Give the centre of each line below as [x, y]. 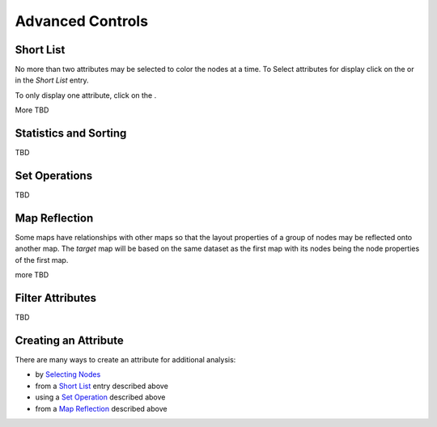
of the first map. [42, 260]
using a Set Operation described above [100, 397]
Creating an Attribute [70, 340]
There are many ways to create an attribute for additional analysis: [125, 359]
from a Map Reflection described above [101, 408]
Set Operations [54, 175]
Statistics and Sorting [71, 133]
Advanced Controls [82, 21]
